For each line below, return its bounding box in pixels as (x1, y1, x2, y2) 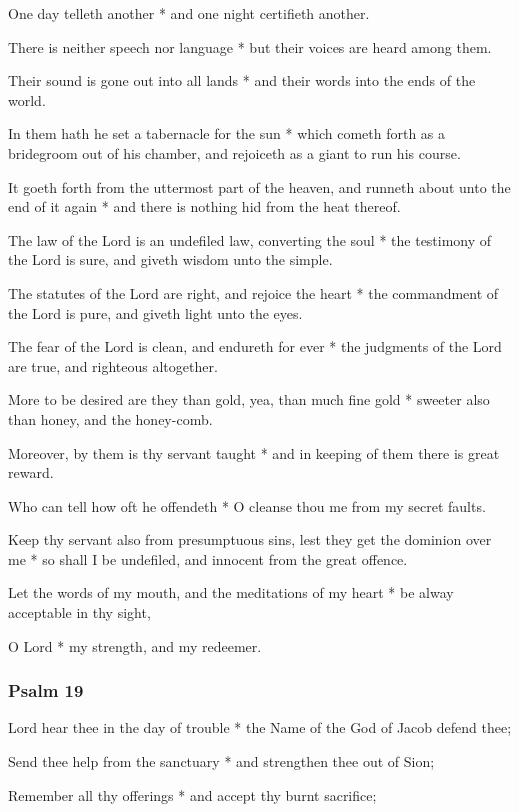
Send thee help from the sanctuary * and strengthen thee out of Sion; (8, 751, 435, 772)
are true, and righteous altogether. (8, 355, 218, 376)
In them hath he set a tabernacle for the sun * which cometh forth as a (8, 123, 446, 144)
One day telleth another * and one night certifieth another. (8, 3, 370, 23)
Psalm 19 (8, 678, 84, 703)
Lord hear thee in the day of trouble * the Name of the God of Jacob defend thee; (8, 717, 512, 738)
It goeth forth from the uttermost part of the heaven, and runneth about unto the (8, 176, 511, 197)
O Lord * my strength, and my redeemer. (8, 635, 262, 656)
